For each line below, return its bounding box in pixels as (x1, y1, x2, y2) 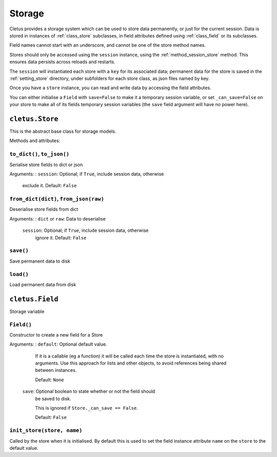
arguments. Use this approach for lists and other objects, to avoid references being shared (35, 360, 227, 366)
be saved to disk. (35, 395, 71, 402)
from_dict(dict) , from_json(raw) (9, 195, 105, 203)
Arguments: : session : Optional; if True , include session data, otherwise (9, 171, 164, 177)
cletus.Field (9, 295, 58, 303)
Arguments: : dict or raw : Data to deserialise (9, 215, 106, 222)
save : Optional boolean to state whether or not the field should (22, 388, 155, 394)
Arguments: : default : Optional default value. (9, 341, 107, 347)
